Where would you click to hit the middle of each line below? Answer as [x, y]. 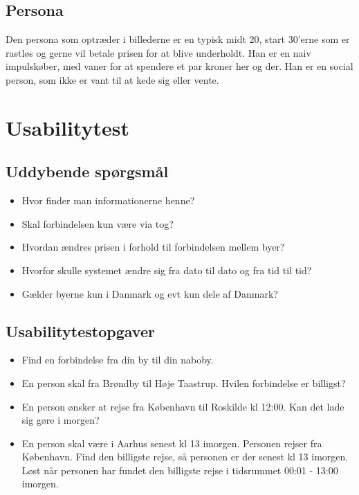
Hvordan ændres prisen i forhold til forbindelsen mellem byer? [153, 247]
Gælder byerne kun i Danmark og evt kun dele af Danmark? [150, 293]
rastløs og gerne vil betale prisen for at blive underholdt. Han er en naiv [158, 52]
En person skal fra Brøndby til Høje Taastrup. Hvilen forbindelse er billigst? [184, 382]
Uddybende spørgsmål [87, 171]
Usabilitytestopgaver [80, 331]
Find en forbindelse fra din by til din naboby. [118, 360]
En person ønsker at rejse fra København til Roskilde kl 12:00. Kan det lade [183, 406]
